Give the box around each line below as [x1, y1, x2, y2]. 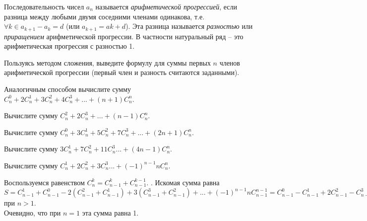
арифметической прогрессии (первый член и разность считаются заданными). [4, 67, 240, 77]
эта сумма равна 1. [82, 207, 139, 218]
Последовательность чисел [4, 1, 84, 11]
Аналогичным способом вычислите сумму [4, 84, 131, 94]
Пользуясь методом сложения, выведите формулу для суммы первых [4, 57, 211, 68]
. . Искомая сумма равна [146, 177, 220, 187]
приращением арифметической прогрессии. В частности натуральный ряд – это [4, 31, 244, 41]
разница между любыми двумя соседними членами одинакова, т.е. [4, 11, 205, 21]
